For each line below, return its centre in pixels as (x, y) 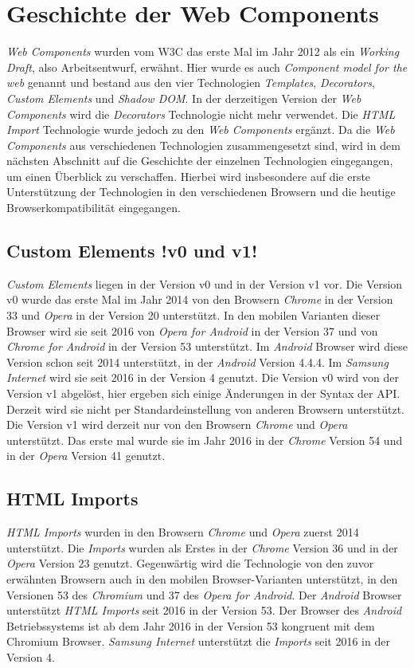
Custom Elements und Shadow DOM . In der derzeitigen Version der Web (184, 98)
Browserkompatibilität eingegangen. (94, 208)
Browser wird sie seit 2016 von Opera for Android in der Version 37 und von (192, 330)
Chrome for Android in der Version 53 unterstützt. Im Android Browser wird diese (207, 346)
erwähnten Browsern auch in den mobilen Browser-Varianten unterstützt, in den (202, 578)
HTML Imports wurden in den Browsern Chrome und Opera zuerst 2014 (183, 532)
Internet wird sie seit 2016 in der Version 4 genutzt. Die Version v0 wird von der (203, 377)
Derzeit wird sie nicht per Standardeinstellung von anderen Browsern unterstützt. (205, 409)
